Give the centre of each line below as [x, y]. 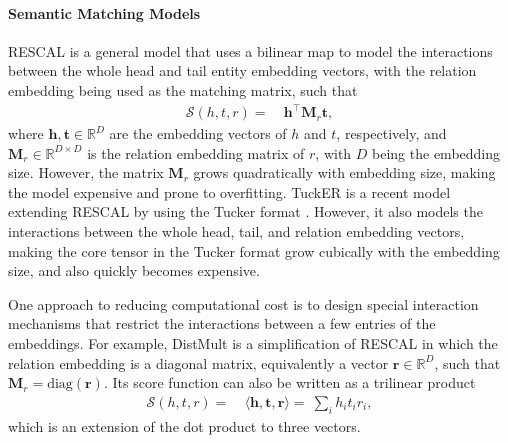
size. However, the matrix [86, 172]
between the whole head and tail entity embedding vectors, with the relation [242, 70]
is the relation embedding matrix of [196, 152]
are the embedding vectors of [198, 133]
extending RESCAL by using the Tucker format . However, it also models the [245, 211]
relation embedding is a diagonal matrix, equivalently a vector [198, 362]
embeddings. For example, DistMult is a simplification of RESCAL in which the [253, 343]
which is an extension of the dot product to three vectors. [184, 425]
